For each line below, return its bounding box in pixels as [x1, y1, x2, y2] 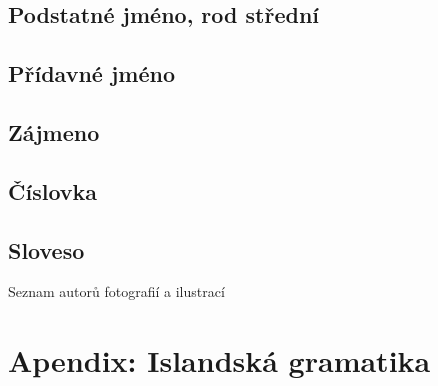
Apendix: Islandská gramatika [8, 340, 431, 381]
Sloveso [8, 234, 85, 265]
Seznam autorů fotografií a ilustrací [8, 281, 225, 302]
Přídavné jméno [8, 58, 175, 89]
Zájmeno [8, 116, 100, 147]
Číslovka [8, 175, 98, 206]
